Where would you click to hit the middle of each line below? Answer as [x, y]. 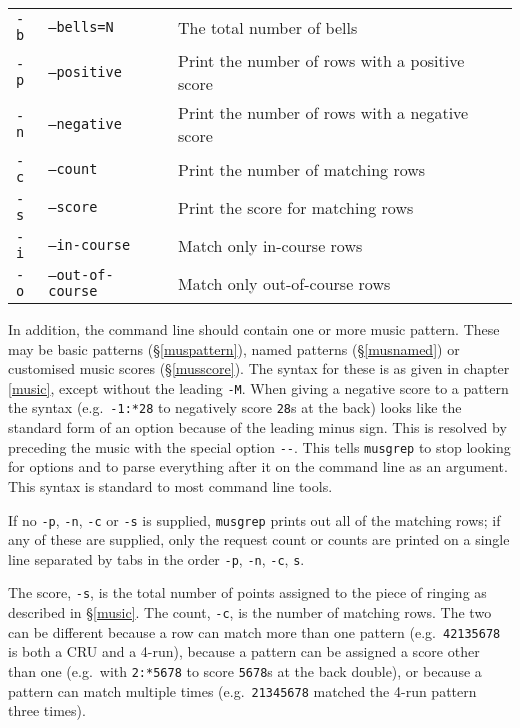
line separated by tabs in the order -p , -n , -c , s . [156, 558]
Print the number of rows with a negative [323, 112]
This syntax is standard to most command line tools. [170, 485]
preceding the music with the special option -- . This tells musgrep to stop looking [259, 446]
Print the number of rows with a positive [321, 60]
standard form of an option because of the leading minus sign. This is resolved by [257, 427]
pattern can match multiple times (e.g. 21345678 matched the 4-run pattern [242, 690]
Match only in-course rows [270, 245]
